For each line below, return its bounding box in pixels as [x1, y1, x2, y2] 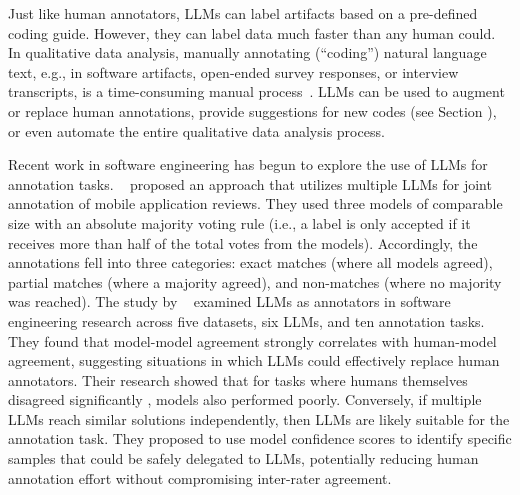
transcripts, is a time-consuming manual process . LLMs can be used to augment [8, 81, 505, 102]
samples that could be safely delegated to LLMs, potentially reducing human [8, 448, 479, 469]
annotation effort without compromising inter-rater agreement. [8, 467, 392, 488]
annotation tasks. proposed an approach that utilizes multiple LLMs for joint [8, 173, 492, 194]
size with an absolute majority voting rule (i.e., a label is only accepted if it [8, 212, 471, 233]
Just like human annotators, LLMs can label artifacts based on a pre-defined [8, 3, 478, 23]
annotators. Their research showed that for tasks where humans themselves [8, 369, 468, 390]
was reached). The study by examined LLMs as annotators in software [8, 291, 451, 312]
